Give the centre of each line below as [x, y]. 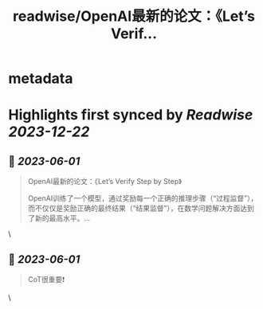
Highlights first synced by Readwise [131, 115]
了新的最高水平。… [59, 218]
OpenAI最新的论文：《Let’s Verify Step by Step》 [105, 182]
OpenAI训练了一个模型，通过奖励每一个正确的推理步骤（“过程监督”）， [143, 198]
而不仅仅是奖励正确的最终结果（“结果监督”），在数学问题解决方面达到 [141, 209]
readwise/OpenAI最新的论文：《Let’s [134, 16]
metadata [41, 78]
